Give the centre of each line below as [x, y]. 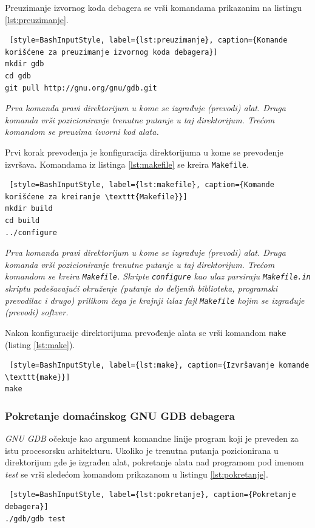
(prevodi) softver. [37, 312]
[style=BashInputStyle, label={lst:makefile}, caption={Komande [142, 185]
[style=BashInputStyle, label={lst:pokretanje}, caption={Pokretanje [153, 495]
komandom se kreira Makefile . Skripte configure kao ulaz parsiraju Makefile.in [158, 276]
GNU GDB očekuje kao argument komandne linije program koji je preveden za [152, 438]
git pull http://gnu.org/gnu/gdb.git [81, 88]
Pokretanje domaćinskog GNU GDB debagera [120, 415]
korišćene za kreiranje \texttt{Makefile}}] [96, 197]
